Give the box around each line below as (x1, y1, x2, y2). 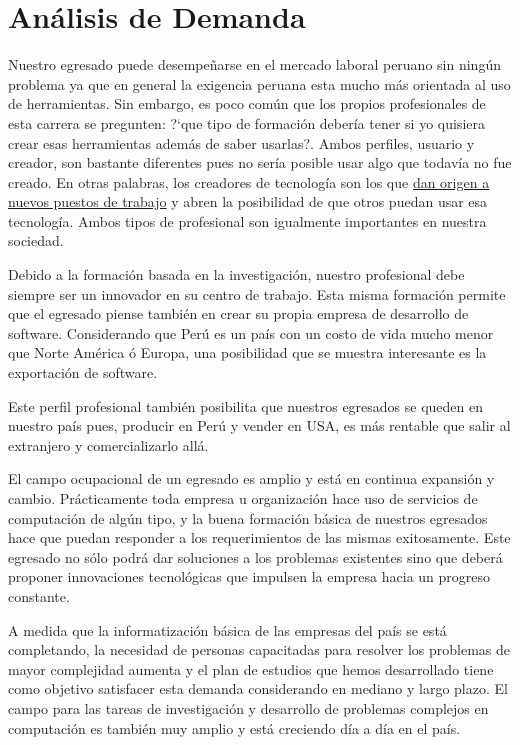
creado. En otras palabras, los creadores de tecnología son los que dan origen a (8, 171, 490, 192)
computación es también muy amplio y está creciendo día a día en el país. (8, 717, 461, 738)
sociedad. (8, 230, 64, 251)
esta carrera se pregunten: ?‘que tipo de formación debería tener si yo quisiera (8, 112, 485, 133)
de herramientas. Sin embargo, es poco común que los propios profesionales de (8, 93, 486, 114)
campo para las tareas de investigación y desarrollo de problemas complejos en (8, 697, 489, 718)
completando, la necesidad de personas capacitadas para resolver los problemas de (8, 639, 510, 660)
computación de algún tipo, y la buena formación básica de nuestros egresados (8, 507, 488, 528)
